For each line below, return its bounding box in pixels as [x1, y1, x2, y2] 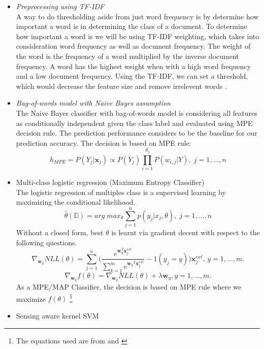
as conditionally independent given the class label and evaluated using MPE [16, 117, 253, 128]
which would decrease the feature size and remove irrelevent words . [16, 80, 227, 91]
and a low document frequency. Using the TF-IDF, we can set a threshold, [16, 71, 248, 81]
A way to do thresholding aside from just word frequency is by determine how [16, 11, 259, 21]
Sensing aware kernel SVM [16, 310, 99, 321]
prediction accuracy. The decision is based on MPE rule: [16, 137, 191, 148]
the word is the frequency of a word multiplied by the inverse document [16, 50, 239, 61]
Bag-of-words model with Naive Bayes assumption [16, 98, 171, 108]
